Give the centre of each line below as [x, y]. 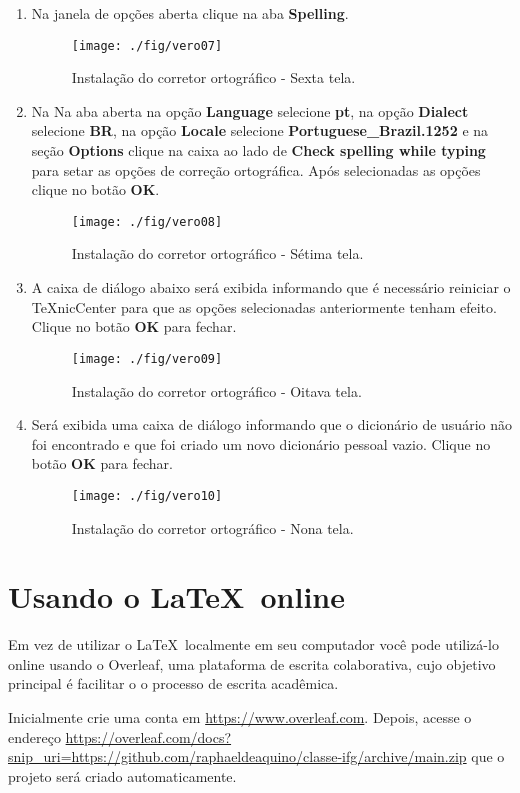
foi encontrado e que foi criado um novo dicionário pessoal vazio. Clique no [261, 443]
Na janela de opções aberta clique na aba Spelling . [190, 13]
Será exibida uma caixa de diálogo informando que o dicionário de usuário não [271, 424]
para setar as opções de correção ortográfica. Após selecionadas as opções [256, 169]
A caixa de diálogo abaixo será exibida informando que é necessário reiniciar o [271, 287]
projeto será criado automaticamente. [122, 775]
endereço [34, 736]
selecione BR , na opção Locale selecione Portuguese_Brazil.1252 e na [260, 130]
